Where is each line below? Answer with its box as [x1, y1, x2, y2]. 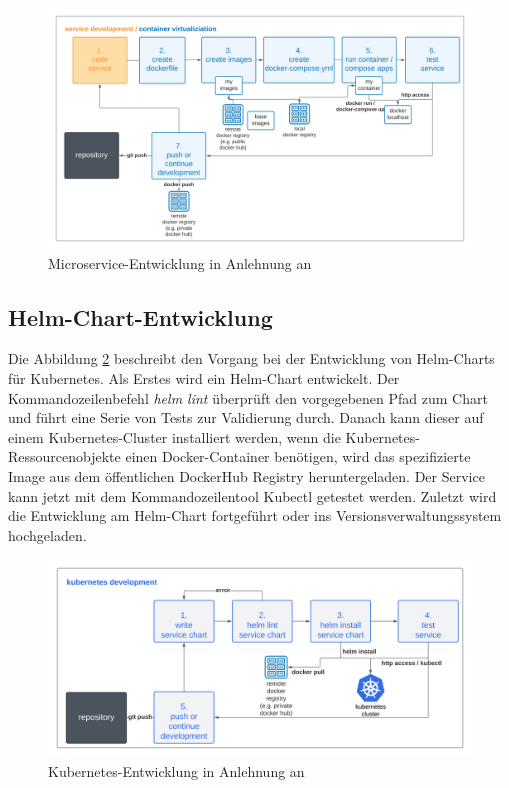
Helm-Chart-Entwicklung [8, 301, 273, 332]
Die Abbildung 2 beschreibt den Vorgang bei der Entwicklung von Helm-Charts [8, 348, 495, 369]
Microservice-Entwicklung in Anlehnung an [48, 252, 312, 273]
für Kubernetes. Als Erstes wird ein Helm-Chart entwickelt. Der [8, 367, 400, 388]
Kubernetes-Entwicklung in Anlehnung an [48, 760, 305, 781]
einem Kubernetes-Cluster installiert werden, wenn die [8, 426, 341, 447]
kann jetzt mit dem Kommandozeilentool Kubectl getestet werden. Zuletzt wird [8, 485, 497, 506]
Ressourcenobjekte [8, 446, 121, 467]
